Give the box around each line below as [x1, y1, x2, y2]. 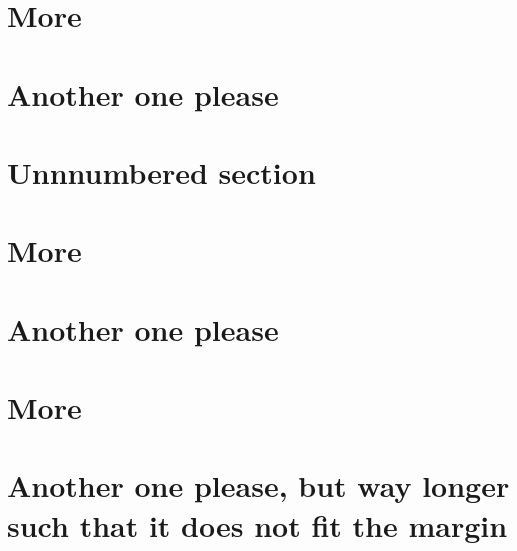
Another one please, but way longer [7, 465, 510, 506]
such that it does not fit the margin [7, 504, 508, 545]
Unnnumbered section [7, 151, 316, 192]
